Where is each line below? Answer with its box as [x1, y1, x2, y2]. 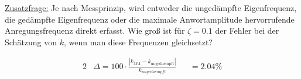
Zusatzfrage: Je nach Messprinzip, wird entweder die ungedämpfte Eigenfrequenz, [5, 2, 297, 13]
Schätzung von [5, 35, 57, 48]
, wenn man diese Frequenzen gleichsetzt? [64, 35, 213, 48]
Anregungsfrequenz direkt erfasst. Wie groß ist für [5, 24, 185, 37]
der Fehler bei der [215, 24, 279, 37]
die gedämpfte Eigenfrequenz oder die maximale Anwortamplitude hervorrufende [5, 13, 295, 25]
